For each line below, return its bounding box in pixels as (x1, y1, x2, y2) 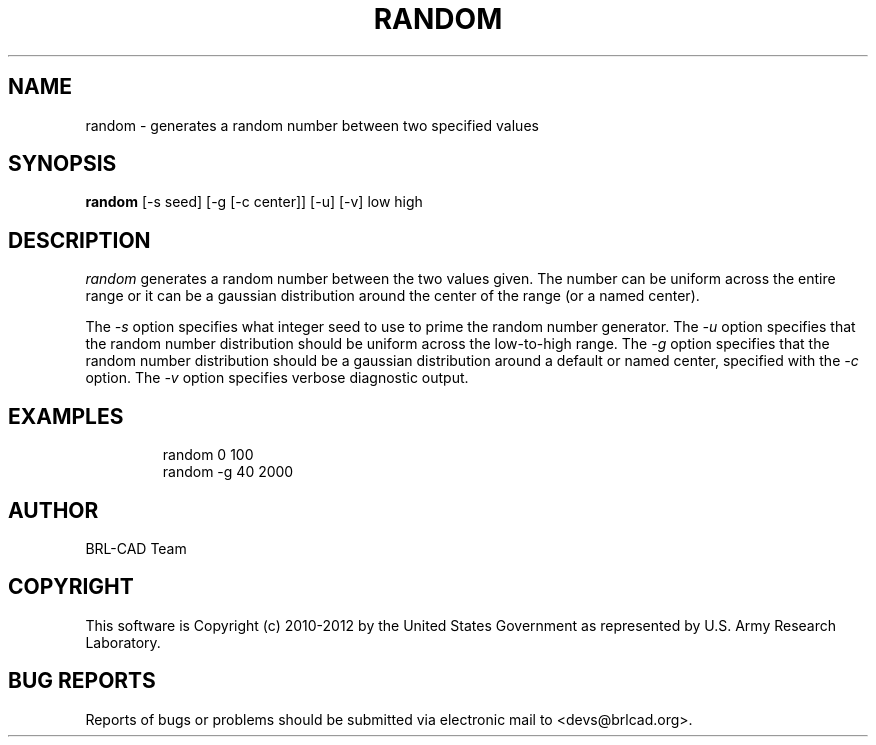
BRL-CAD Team (85, 539, 187, 557)
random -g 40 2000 (162, 463, 294, 481)
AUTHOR (8, 497, 99, 523)
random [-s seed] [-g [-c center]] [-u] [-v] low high (85, 193, 423, 211)
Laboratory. (85, 633, 161, 651)
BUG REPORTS (8, 668, 156, 694)
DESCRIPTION (8, 227, 151, 253)
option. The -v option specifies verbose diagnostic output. (85, 369, 469, 387)
